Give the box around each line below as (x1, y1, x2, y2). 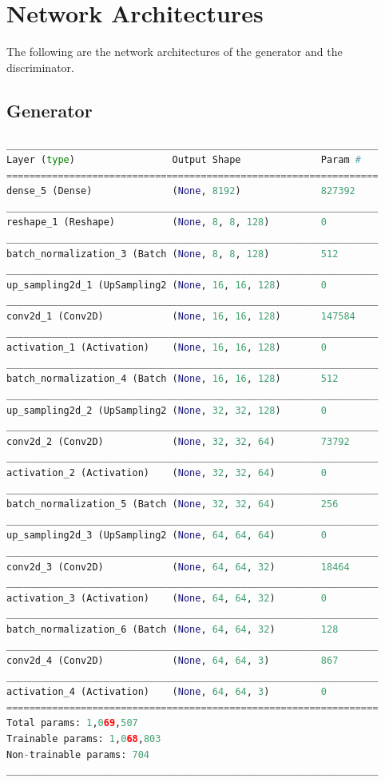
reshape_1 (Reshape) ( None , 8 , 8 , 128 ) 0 (6, 216, 327, 228)
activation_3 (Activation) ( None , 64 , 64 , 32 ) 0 (6, 592, 327, 604)
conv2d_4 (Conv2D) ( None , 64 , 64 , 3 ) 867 (6, 655, 339, 667)
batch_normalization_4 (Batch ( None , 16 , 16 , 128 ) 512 (6, 373, 339, 385)
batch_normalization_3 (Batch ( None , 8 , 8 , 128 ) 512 (6, 248, 339, 260)
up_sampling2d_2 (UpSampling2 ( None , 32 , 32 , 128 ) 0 (6, 404, 327, 416)
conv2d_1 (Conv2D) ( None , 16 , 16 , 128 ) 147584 (6, 311, 355, 323)
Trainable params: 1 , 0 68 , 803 (6, 733, 161, 745)
